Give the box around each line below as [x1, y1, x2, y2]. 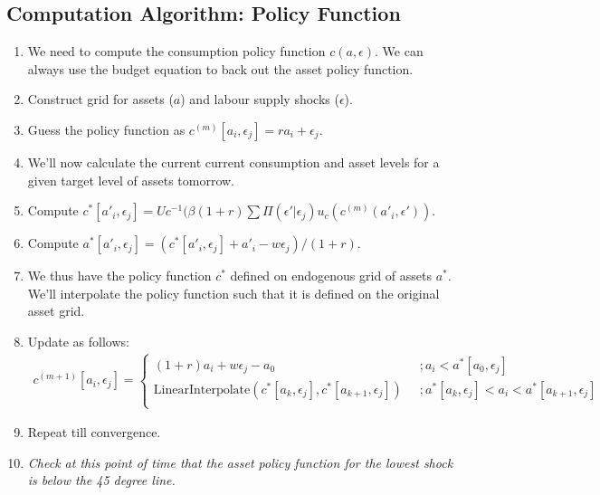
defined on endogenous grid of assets [230, 266, 432, 285]
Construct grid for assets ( [27, 90, 174, 109]
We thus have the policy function [27, 266, 212, 285]
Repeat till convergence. [27, 423, 161, 442]
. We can [375, 42, 424, 61]
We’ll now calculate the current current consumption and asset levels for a [27, 152, 440, 171]
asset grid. [27, 301, 85, 320]
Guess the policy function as [27, 119, 186, 138]
